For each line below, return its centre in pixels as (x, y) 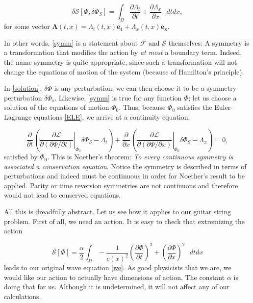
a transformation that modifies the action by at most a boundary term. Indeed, (123, 52)
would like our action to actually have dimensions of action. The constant (114, 277)
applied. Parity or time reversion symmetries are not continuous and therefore (121, 185)
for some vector (27, 26)
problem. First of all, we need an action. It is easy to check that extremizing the (124, 221)
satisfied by (21, 157)
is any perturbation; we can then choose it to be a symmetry (145, 88)
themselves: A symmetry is (209, 42)
